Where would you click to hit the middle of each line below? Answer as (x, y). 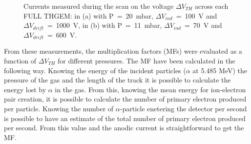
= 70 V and (203, 25)
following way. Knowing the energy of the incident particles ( (95, 70)
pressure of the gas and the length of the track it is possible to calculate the (117, 80)
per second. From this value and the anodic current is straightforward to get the (124, 128)
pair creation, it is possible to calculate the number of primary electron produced (125, 99)
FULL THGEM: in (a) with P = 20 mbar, (88, 15)
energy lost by (25, 89)
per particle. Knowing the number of (59, 108)
